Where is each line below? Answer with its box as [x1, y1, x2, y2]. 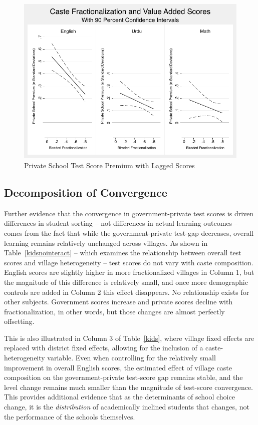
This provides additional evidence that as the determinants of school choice [4, 391, 235, 402]
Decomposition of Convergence [4, 184, 167, 200]
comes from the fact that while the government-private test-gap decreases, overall [4, 227, 254, 238]
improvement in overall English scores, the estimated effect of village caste [4, 362, 232, 372]
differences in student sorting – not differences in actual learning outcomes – [4, 218, 238, 228]
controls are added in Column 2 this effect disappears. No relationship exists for [4, 286, 249, 297]
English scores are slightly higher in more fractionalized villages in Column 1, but [4, 267, 254, 277]
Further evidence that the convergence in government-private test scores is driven [4, 208, 254, 218]
